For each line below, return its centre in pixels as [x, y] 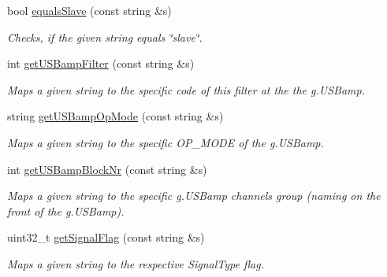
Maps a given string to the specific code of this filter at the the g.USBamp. [186, 89]
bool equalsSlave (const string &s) [89, 10]
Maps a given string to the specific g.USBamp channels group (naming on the [194, 196]
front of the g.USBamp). [66, 211]
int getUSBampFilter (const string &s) [101, 63]
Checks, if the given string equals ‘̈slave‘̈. [105, 37]
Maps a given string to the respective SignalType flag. [136, 263]
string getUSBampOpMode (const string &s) [115, 116]
